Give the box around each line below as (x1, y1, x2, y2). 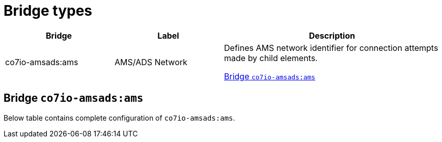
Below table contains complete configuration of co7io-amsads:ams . (4, 113, 235, 122)
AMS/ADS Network (115, 56, 187, 67)
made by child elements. (224, 52, 318, 63)
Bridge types (4, 2, 93, 19)
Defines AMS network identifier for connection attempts (224, 42, 438, 53)
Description (309, 30, 355, 41)
